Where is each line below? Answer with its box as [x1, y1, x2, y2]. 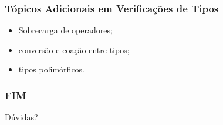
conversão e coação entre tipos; [18, 43, 130, 55]
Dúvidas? [5, 111, 38, 123]
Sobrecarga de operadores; [18, 24, 113, 36]
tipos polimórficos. [18, 63, 85, 75]
